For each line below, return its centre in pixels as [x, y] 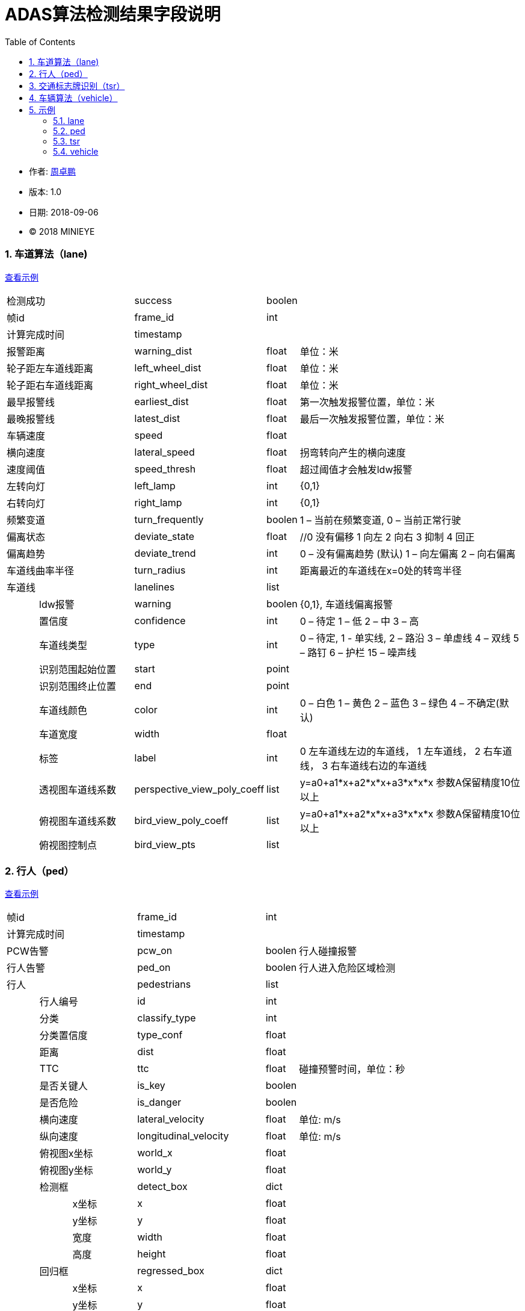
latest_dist [157, 418]
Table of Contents [40, 42]
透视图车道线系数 [78, 789]
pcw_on [155, 951]
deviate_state [164, 536]
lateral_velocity [171, 1119]
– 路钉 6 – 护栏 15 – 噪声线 [358, 652]
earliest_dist [161, 401]
